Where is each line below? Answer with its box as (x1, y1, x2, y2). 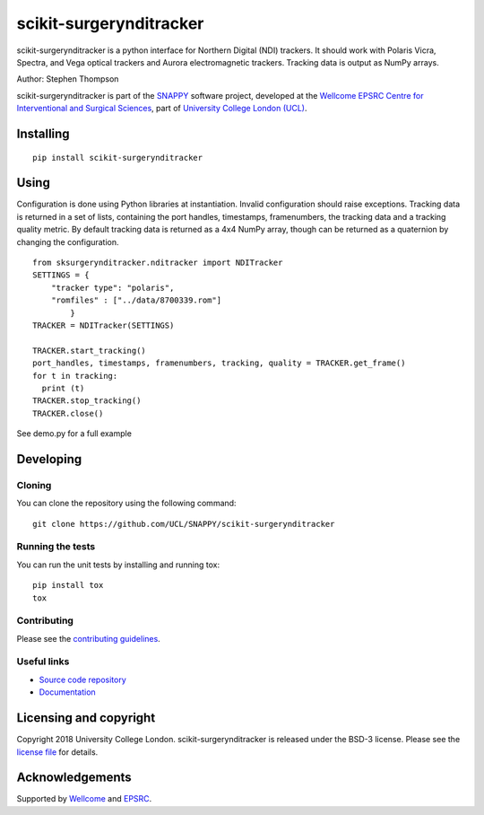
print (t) (41, 382, 85, 393)
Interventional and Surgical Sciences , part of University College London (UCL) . (16, 103, 308, 114)
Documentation (39, 687, 96, 697)
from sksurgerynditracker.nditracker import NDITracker (32, 257, 283, 267)
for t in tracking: (32, 371, 118, 381)
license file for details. (16, 746, 99, 758)
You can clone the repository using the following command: (16, 498, 237, 509)
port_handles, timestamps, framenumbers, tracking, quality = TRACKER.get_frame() (32, 358, 406, 368)
